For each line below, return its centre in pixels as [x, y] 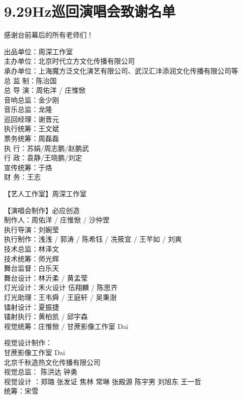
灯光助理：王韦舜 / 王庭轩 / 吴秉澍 [60, 297]
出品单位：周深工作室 [38, 51]
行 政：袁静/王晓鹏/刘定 [43, 158]
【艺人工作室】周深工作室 [45, 194]
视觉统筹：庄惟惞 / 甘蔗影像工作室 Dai [66, 326]
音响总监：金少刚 [31, 99]
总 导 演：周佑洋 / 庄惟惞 [45, 90]
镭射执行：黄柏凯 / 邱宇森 [46, 316]
